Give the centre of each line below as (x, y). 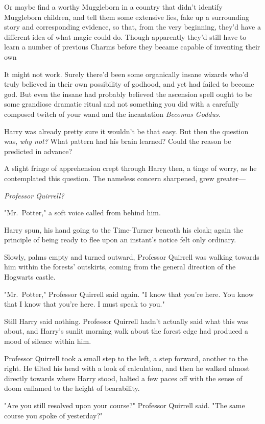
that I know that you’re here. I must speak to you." (85, 304)
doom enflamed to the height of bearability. (72, 388)
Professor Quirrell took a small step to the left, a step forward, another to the (126, 358)
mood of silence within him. (48, 341)
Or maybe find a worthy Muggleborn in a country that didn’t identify (113, 7)
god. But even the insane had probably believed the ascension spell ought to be (128, 94)
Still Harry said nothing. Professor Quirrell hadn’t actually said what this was (126, 321)
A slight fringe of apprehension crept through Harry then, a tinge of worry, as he (130, 168)
